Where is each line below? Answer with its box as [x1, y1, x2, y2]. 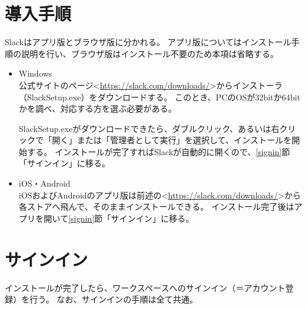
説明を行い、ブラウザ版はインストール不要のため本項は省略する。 [21, 47, 279, 59]
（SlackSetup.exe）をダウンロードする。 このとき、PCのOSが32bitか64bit [18, 90, 300, 103]
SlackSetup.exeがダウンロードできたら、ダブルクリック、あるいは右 [18, 122, 280, 134]
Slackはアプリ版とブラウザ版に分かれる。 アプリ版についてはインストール [5, 36, 292, 48]
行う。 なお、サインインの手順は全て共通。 [29, 293, 198, 305]
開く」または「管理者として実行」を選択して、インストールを [52, 134, 292, 146]
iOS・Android [18, 177, 71, 190]
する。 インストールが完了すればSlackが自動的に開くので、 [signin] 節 [27, 145, 290, 157]
